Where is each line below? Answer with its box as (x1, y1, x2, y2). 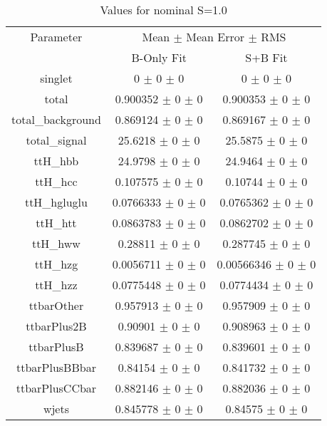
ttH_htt (36, 214, 77, 231)
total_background (11, 111, 101, 128)
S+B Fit (245, 49, 288, 66)
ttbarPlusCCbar (16, 380, 97, 396)
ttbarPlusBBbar (16, 359, 96, 375)
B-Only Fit (131, 49, 187, 66)
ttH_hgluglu (24, 194, 88, 210)
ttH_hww (31, 235, 81, 251)
